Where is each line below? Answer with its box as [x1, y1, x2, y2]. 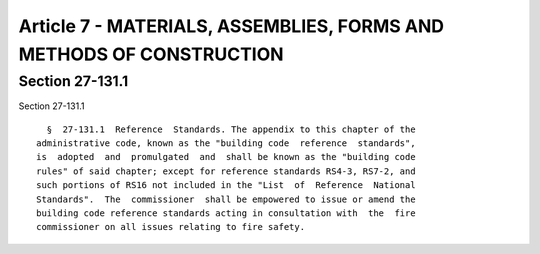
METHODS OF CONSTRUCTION [18, 43, 284, 65]
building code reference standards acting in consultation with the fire [36, 207, 416, 219]
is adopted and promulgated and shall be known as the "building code [36, 151, 416, 163]
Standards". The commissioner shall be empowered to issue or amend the [36, 193, 416, 205]
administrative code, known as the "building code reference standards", [36, 137, 416, 149]
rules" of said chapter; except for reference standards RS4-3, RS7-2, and [36, 165, 416, 177]
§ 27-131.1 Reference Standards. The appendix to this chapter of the [46, 123, 416, 135]
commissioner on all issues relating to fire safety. [36, 221, 305, 233]
